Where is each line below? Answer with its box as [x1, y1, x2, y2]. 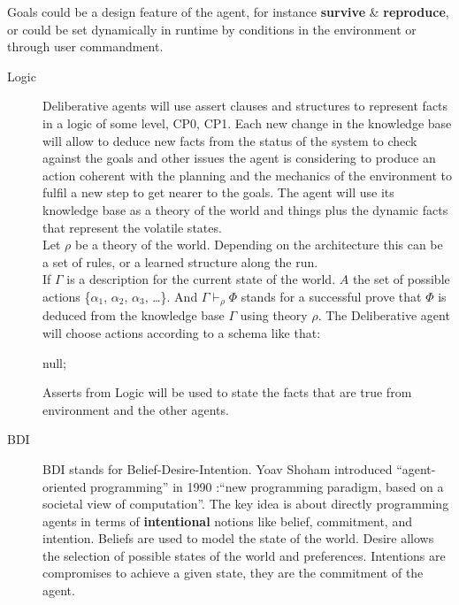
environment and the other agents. [42, 400, 229, 418]
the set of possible [352, 270, 450, 288]
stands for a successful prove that [241, 287, 422, 305]
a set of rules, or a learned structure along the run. [42, 252, 318, 271]
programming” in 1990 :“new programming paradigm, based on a [90, 477, 444, 495]
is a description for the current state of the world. [66, 270, 336, 288]
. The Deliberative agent [317, 306, 450, 325]
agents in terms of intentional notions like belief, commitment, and [42, 511, 412, 530]
